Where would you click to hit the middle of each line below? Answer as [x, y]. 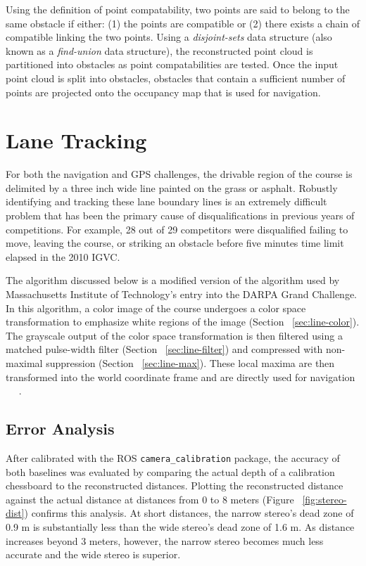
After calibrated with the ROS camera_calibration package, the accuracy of [173, 457]
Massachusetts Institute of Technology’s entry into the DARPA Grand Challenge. [181, 294]
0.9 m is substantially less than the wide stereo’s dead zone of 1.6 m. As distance [180, 527]
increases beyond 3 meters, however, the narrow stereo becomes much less [165, 540]
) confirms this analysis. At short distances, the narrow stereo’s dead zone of [189, 513]
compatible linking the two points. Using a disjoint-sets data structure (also [169, 37]
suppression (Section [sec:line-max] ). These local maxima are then [190, 363]
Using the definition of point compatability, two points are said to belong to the [178, 9]
